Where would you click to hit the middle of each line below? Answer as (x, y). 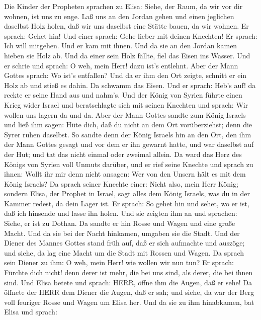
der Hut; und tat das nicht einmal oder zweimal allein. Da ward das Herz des (123, 154)
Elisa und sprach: (31, 312)
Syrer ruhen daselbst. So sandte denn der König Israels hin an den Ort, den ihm (128, 134)
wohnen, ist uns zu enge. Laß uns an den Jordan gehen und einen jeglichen (119, 16)
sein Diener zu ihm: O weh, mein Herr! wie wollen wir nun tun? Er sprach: (119, 262)
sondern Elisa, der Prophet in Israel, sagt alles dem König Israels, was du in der (127, 193)
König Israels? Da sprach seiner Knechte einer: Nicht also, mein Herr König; (121, 183)
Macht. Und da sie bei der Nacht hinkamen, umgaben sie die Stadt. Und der (122, 233)
